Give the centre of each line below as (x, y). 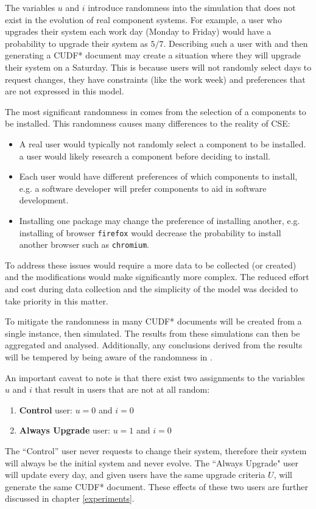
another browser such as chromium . (84, 244)
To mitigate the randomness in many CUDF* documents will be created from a (153, 321)
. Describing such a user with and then (236, 43)
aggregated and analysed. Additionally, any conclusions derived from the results (154, 345)
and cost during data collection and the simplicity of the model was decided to (152, 289)
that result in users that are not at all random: (122, 389)
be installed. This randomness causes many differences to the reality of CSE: (148, 123)
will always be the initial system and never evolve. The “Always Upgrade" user (152, 462)
